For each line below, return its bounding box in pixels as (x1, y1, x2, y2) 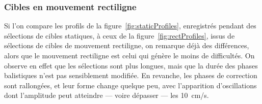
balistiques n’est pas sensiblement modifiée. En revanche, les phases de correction (4, 70, 257, 81)
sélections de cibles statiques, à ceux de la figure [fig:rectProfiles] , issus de (4, 30, 235, 41)
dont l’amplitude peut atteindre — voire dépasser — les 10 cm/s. (4, 90, 209, 100)
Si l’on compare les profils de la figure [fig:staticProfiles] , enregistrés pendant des (4, 20, 256, 31)
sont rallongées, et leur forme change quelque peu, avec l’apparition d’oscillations (4, 80, 257, 90)
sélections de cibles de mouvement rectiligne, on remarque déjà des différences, (4, 40, 249, 51)
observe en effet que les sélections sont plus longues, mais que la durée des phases (4, 60, 258, 71)
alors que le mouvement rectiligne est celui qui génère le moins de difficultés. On (4, 50, 255, 60)
